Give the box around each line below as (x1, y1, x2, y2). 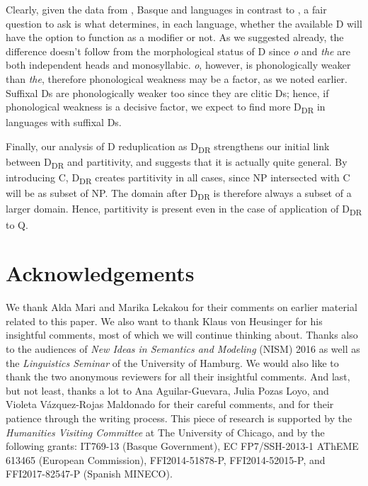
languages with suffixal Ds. (6, 115, 122, 130)
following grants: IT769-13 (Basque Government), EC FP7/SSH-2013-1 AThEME (6, 439, 359, 453)
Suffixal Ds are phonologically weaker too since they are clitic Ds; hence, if (6, 85, 329, 100)
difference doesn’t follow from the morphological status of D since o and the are (6, 43, 350, 58)
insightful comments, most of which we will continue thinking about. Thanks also (6, 327, 358, 342)
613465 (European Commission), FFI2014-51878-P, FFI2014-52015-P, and (6, 452, 326, 467)
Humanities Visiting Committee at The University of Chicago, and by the (6, 424, 325, 439)
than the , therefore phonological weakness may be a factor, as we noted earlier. (6, 71, 347, 86)
